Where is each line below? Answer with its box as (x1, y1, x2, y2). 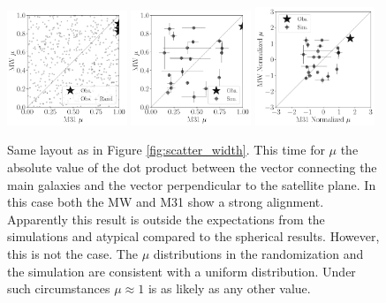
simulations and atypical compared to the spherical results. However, (7, 227, 380, 246)
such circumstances (7, 279, 110, 298)
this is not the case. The (7, 244, 138, 262)
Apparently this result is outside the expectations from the (7, 209, 325, 228)
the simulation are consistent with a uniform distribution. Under (7, 261, 356, 280)
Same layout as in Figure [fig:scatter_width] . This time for (7, 140, 325, 159)
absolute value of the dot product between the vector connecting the (7, 157, 377, 176)
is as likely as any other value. (148, 279, 311, 298)
